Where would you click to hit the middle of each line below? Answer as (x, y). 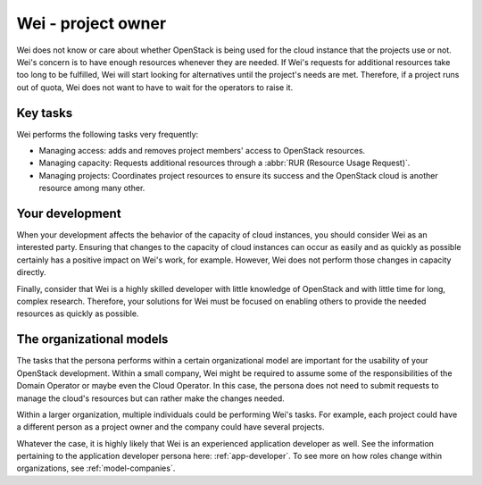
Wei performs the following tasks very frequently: (108, 134)
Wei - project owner (91, 23)
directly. (31, 272)
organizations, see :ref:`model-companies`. (96, 468)
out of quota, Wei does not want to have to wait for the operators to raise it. (155, 87)
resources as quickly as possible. (78, 314)
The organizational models (92, 339)
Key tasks (45, 113)
